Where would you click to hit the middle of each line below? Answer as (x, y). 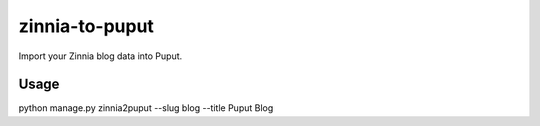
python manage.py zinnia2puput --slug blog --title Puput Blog (146, 108)
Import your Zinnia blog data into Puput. (100, 56)
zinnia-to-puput (86, 26)
